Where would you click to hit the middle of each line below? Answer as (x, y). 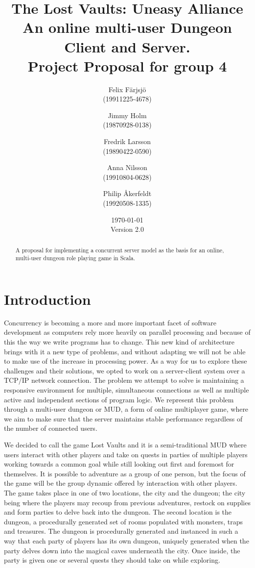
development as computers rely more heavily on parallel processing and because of (127, 332)
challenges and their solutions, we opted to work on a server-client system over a (125, 370)
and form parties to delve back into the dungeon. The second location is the (118, 512)
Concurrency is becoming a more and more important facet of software (110, 322)
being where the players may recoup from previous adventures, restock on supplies (127, 502)
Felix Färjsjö (127, 89)
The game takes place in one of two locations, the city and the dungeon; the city (125, 492)
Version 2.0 (127, 229)
